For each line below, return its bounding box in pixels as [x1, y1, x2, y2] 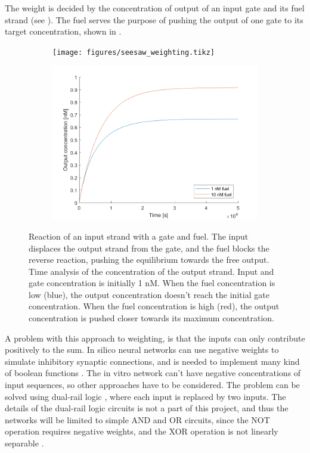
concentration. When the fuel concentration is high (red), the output [29, 300, 280, 312]
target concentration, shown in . [5, 25, 122, 38]
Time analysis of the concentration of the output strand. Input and [29, 265, 274, 277]
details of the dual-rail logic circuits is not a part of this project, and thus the [5, 402, 289, 414]
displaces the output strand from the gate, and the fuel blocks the [29, 241, 269, 254]
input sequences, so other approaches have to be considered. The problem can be [5, 378, 300, 391]
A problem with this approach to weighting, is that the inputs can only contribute [5, 331, 305, 344]
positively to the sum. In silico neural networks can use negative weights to [5, 343, 279, 356]
